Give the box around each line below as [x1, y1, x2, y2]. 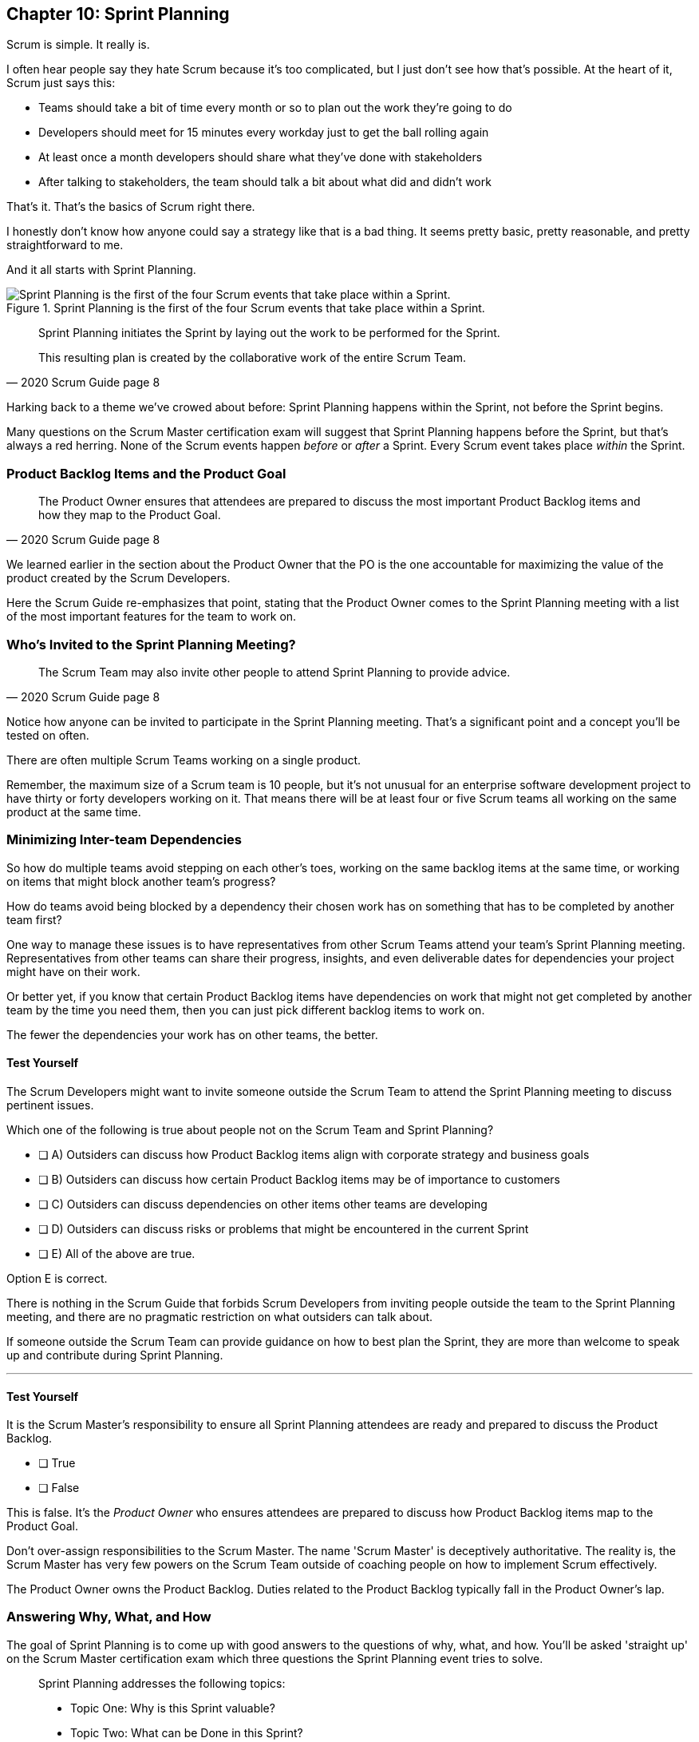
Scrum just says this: [6, 76, 116, 90]
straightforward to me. [6, 238, 124, 252]
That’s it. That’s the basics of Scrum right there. [6, 200, 255, 214]
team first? [6, 912, 62, 927]
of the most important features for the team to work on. [6, 609, 297, 624]
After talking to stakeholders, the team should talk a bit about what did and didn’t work [38, 175, 492, 189]
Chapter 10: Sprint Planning [6, 4, 230, 24]
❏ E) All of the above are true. [38, 1246, 195, 1260]
